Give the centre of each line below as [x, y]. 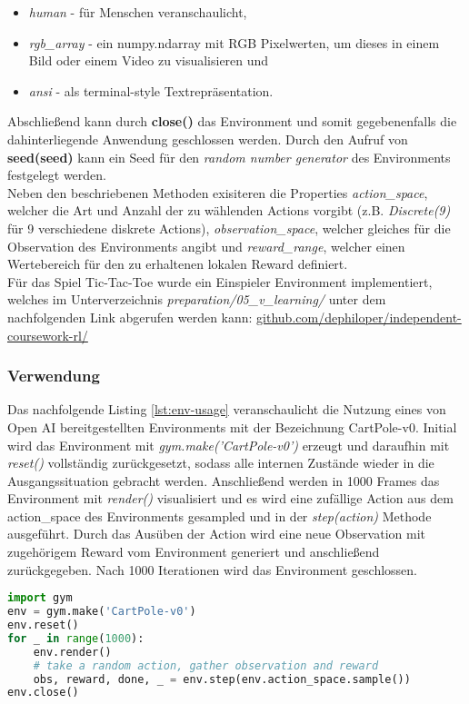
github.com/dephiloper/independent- [359, 317]
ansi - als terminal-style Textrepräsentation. [151, 90]
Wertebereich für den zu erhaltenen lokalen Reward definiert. [178, 264]
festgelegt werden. [57, 175]
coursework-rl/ [48, 335]
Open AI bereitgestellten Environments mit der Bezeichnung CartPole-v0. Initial [232, 426]
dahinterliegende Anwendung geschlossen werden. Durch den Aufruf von [208, 139]
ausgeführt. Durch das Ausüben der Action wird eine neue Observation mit [216, 534]
